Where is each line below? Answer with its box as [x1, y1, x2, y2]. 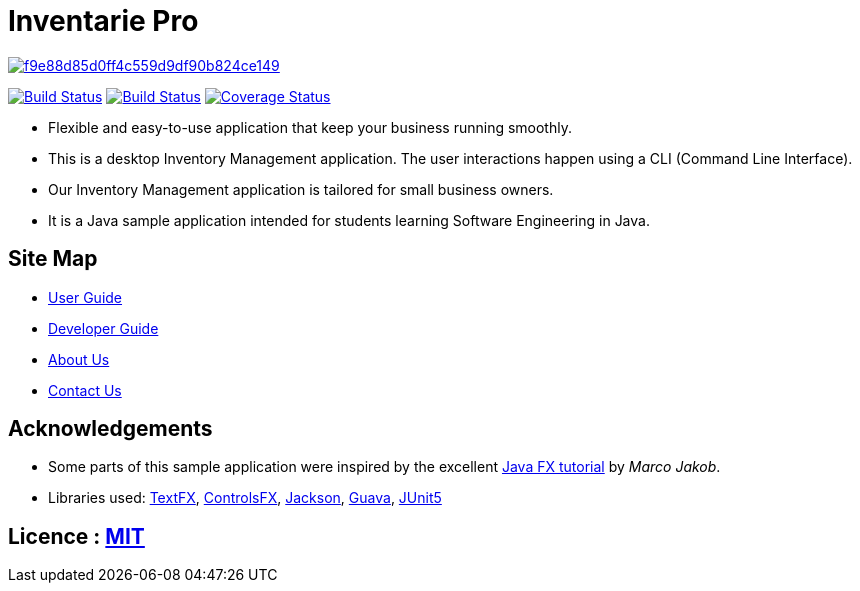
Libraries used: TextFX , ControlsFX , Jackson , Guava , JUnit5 [48, 489, 442, 507]
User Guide [48, 288, 123, 306]
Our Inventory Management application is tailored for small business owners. [48, 180, 554, 198]
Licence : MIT [8, 523, 145, 549]
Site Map [8, 246, 98, 272]
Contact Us [48, 381, 122, 399]
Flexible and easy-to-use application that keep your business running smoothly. [48, 118, 572, 136]
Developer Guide [48, 319, 159, 337]
